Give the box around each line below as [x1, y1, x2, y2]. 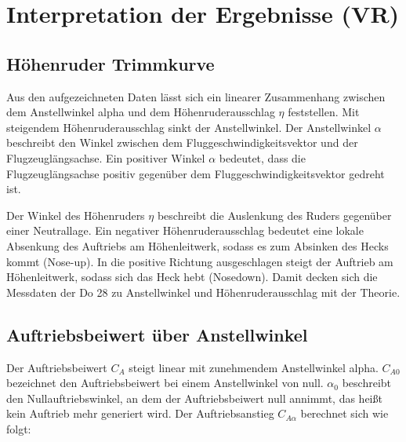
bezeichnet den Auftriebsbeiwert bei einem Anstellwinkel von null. [6, 374, 324, 391]
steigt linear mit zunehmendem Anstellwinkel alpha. [129, 359, 379, 375]
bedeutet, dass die [219, 149, 306, 166]
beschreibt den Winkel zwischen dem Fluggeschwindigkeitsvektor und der [6, 134, 358, 151]
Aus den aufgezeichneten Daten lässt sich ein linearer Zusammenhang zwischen [6, 88, 386, 104]
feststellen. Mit [288, 104, 360, 120]
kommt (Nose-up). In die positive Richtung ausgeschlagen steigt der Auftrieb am [6, 253, 393, 269]
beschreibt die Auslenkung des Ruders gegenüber [157, 206, 392, 223]
